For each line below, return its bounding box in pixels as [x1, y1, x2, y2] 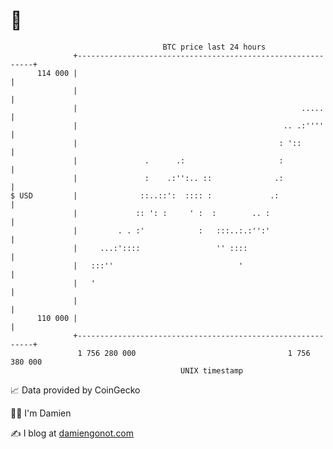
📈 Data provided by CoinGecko [10, 384, 141, 396]
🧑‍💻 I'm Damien [10, 407, 72, 419]
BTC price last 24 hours [162, 42, 267, 52]
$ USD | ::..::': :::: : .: [10, 190, 280, 201]
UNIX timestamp [180, 365, 244, 376]
